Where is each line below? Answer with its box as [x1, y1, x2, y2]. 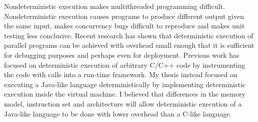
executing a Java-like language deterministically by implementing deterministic [4, 79, 246, 89]
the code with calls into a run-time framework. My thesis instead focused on [4, 69, 237, 80]
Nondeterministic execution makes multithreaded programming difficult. [4, 1, 225, 11]
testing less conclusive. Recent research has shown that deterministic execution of [4, 30, 253, 40]
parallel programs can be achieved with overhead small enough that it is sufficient [4, 40, 254, 50]
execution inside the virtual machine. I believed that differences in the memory [4, 89, 245, 99]
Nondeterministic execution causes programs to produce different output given [4, 10, 244, 21]
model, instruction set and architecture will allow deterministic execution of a [4, 98, 242, 109]
